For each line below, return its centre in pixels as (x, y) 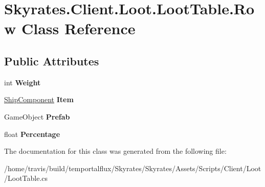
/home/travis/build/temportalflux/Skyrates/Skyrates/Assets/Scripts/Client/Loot (133, 168)
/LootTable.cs (26, 178)
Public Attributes (52, 61)
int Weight (23, 82)
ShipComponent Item (39, 99)
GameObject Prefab (37, 116)
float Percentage (32, 134)
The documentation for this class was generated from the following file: (115, 151)
